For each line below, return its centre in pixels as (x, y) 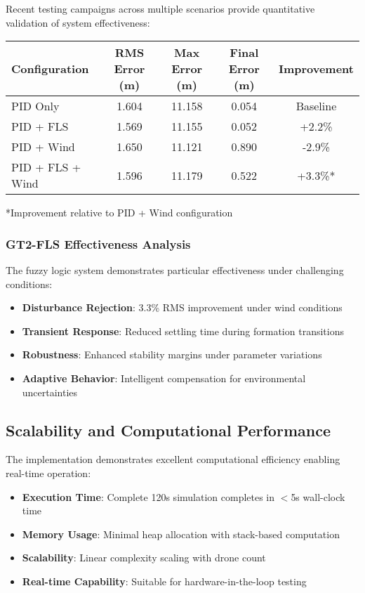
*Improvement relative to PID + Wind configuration (119, 213)
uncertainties (50, 392)
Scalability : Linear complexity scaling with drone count (144, 558)
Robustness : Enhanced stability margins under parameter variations (172, 354)
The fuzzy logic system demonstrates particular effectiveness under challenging (175, 270)
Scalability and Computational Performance (168, 430)
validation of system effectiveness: (78, 22)
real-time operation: (48, 473)
